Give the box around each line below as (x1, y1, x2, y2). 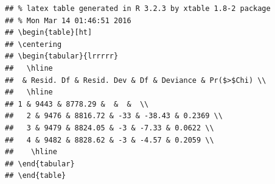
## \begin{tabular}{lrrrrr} (5, 52, 119, 61)
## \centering (5, 40, 62, 49)
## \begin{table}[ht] (5, 28, 92, 37)
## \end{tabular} (5, 159, 75, 168)
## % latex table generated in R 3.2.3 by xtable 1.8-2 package (5, 4, 271, 13)
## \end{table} (5, 171, 66, 180)
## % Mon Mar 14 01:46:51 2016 (5, 16, 131, 25)
